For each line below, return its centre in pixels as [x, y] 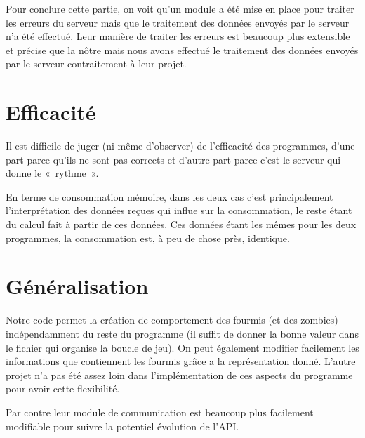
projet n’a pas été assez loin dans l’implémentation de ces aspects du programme [179, 374]
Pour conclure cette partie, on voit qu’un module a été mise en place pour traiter [180, 8]
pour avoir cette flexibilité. [63, 389]
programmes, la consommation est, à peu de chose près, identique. [148, 238]
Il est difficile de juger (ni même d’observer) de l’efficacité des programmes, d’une [180, 146]
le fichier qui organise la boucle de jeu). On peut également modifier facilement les [182, 347]
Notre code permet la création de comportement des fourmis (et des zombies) [172, 320]
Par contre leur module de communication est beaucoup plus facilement [160, 412]
